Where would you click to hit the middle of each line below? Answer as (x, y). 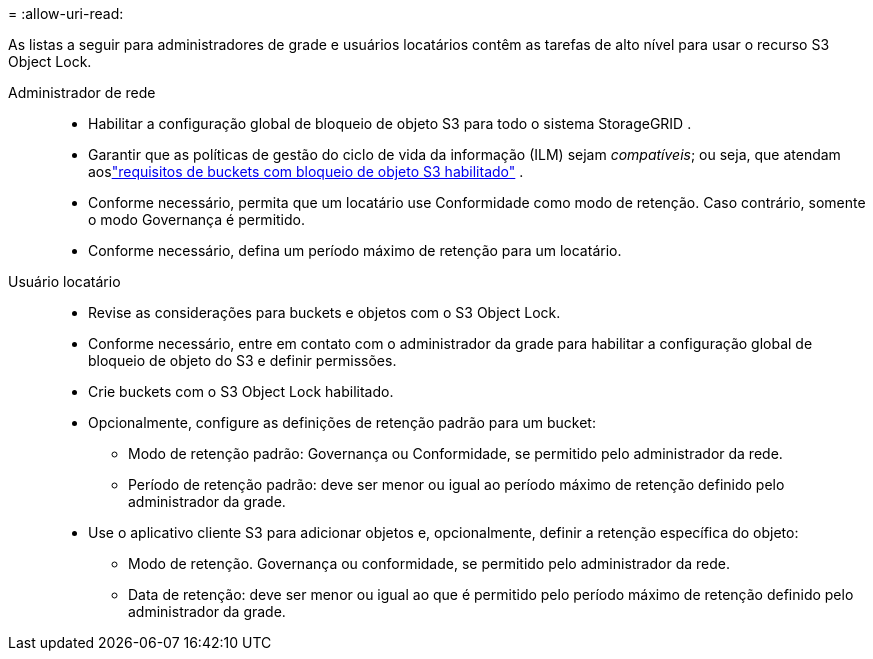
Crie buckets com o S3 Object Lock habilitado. (241, 391)
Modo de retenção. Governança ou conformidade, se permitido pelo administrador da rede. (429, 563)
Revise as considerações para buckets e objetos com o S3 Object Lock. (324, 312)
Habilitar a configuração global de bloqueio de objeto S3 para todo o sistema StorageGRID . (390, 123)
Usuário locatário (64, 281)
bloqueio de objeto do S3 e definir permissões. (242, 360)
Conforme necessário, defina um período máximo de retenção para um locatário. (355, 250)
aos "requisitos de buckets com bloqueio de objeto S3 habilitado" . (306, 171)
